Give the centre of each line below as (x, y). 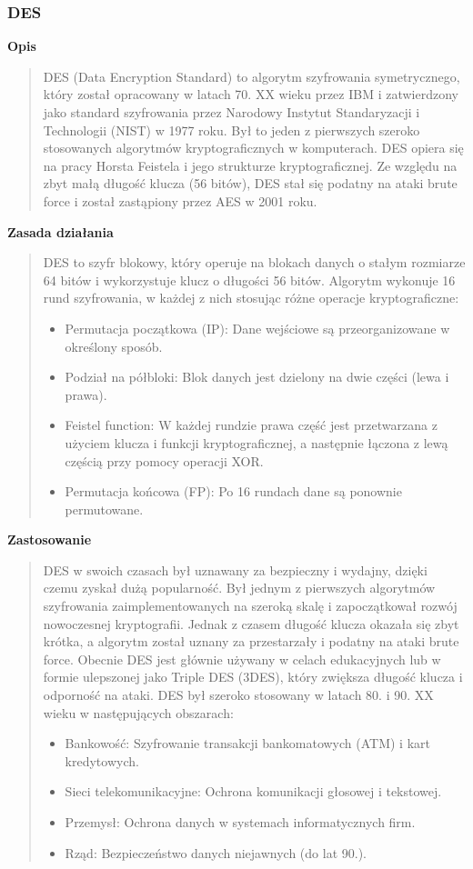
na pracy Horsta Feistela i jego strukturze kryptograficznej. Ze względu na (250, 165)
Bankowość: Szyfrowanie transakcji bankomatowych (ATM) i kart (248, 743)
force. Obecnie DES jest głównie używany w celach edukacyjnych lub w (242, 659)
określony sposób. (114, 346)
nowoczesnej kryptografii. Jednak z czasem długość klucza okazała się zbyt (251, 623)
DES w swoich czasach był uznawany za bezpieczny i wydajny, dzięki (235, 569)
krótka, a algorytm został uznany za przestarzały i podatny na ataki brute (251, 641)
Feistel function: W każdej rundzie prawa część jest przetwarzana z (251, 425)
